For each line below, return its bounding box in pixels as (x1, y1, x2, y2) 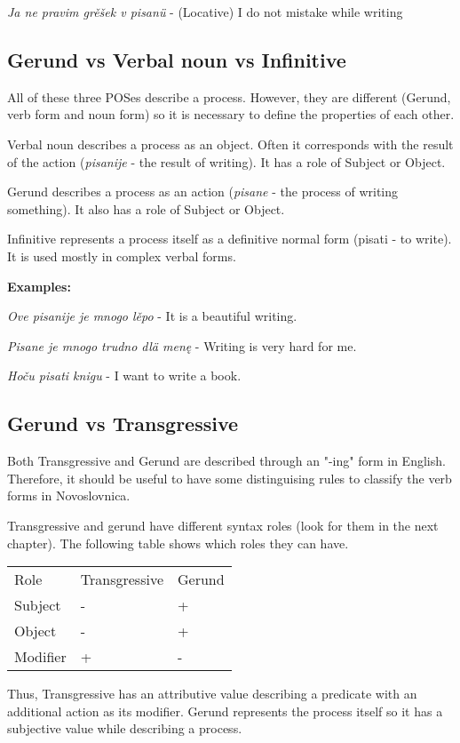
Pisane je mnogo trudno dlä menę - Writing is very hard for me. (7, 336, 357, 355)
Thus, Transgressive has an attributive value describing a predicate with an (7, 684, 417, 703)
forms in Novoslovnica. (7, 486, 131, 505)
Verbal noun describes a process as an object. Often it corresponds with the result (7, 134, 454, 153)
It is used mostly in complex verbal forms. (7, 246, 236, 265)
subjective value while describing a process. (7, 719, 242, 738)
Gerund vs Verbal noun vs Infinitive (7, 45, 346, 73)
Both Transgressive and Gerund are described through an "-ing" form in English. (7, 451, 446, 470)
